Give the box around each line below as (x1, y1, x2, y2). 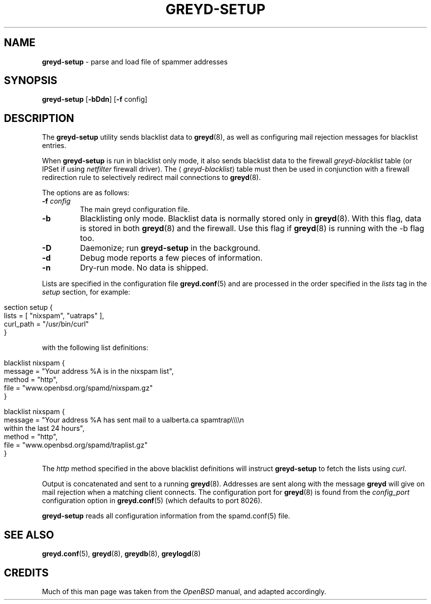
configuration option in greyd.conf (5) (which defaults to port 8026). (42, 496, 263, 505)
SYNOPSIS (4, 74, 58, 87)
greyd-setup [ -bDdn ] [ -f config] (42, 95, 148, 104)
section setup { (4, 303, 53, 312)
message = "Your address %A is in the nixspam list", (4, 367, 174, 376)
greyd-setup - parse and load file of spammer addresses (42, 57, 228, 66)
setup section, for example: (42, 288, 130, 297)
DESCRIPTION (4, 112, 74, 124)
